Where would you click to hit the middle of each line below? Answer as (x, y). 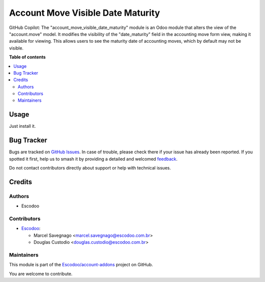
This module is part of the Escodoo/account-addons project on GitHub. (81, 265)
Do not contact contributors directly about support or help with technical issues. (90, 168)
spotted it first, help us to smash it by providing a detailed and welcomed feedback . (93, 159)
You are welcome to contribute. (41, 274)
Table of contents (27, 57)
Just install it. (23, 126)
